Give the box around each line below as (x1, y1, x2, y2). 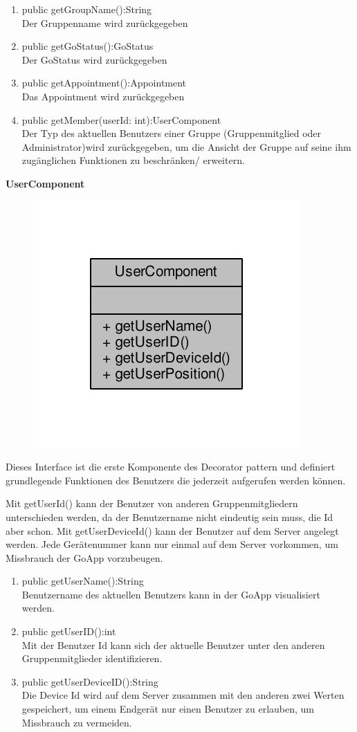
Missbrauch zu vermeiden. (21, 715, 132, 729)
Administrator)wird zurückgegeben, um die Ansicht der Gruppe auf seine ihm (21, 139, 351, 154)
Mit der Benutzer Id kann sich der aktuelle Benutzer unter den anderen (21, 637, 325, 652)
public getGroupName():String (21, 2, 152, 16)
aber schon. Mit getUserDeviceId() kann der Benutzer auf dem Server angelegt (6, 523, 339, 538)
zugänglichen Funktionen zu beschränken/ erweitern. (21, 153, 245, 167)
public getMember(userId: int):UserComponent (21, 112, 221, 127)
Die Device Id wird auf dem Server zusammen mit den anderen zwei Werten (21, 688, 345, 702)
